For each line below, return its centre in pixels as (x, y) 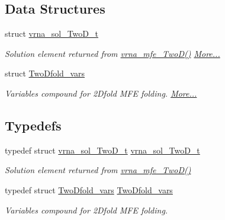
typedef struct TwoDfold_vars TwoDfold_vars (89, 189)
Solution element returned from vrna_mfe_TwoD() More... (112, 53)
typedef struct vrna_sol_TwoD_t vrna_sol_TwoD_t (102, 150)
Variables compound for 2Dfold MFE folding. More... (101, 93)
